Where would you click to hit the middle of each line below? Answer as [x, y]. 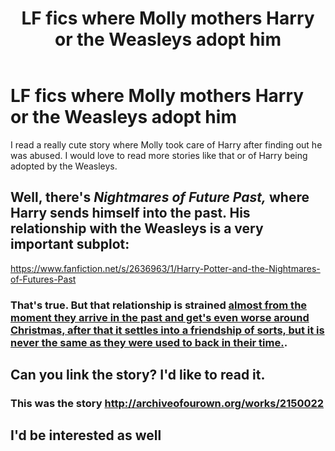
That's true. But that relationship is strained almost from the [159, 305]
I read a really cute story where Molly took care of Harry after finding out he [166, 144]
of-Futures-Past [43, 279]
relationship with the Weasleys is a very [137, 228]
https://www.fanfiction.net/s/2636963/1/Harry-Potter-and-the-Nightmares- [165, 268]
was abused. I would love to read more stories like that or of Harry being [159, 155]
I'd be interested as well [86, 435]
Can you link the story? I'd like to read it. [138, 375]
